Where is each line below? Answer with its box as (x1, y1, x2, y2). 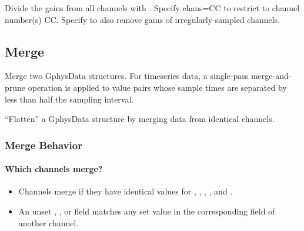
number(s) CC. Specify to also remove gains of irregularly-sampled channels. (5, 13, 280, 25)
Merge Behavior (5, 137, 82, 152)
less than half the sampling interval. (5, 93, 134, 105)
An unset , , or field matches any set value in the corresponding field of (18, 205, 275, 217)
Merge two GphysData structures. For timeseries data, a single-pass (5, 70, 249, 82)
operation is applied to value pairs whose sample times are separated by (28, 81, 287, 93)
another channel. (18, 216, 79, 229)
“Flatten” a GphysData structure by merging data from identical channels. (5, 113, 275, 125)
